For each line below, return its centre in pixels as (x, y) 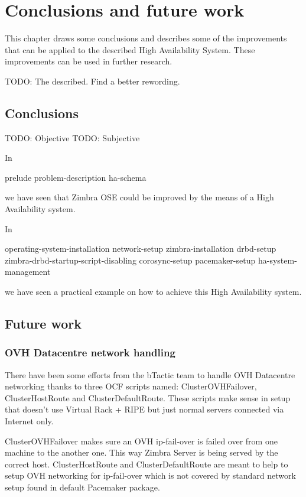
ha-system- (277, 260)
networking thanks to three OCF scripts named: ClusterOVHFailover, (131, 386)
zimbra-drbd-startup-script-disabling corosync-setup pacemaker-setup (130, 260)
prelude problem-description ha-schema (76, 177)
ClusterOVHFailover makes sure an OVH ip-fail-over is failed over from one (141, 441)
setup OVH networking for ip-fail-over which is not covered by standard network (150, 475)
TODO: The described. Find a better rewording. (92, 81)
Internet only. (29, 421)
